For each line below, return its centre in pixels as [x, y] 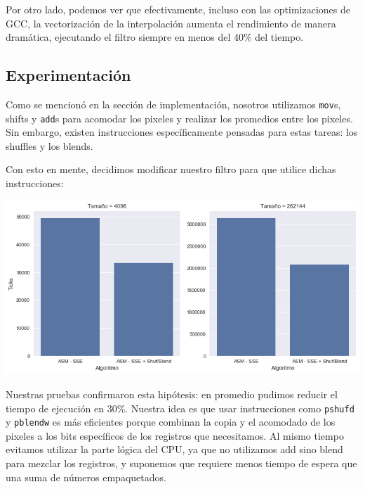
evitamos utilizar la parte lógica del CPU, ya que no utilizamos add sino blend [174, 449]
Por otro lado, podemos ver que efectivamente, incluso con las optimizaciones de [178, 9]
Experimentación [68, 75]
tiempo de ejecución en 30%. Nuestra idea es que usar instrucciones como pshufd [180, 408]
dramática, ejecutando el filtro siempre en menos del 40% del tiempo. [155, 37]
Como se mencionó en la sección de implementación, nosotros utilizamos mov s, [173, 104]
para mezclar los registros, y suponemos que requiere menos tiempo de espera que [181, 463]
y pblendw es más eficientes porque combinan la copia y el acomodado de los [171, 422]
